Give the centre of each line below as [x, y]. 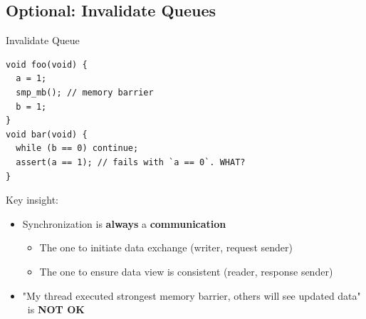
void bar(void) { [47, 134]
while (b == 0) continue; [77, 148]
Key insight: [32, 200]
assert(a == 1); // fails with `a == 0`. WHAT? [131, 162]
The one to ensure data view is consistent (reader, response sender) [186, 271]
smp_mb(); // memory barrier [85, 92]
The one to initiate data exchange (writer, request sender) [166, 247]
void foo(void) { [47, 64]
